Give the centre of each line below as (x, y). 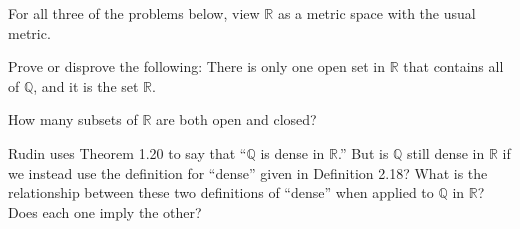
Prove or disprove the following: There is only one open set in (197, 66)
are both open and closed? (236, 119)
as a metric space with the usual (376, 13)
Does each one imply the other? (105, 211)
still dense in (446, 152)
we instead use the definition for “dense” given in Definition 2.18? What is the (248, 172)
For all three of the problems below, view (134, 13)
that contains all (453, 66)
